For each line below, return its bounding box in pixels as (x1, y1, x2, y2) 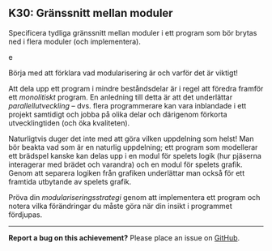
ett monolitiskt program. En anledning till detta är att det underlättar (8, 92, 233, 102)
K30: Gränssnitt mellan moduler (8, 6, 173, 20)
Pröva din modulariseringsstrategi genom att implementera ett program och (8, 192, 261, 202)
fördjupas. (8, 210, 43, 219)
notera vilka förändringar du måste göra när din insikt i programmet (8, 201, 232, 211)
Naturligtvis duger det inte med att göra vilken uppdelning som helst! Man (8, 134, 254, 143)
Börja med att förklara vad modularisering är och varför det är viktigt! (8, 68, 239, 78)
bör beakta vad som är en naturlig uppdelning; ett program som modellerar (8, 142, 258, 152)
